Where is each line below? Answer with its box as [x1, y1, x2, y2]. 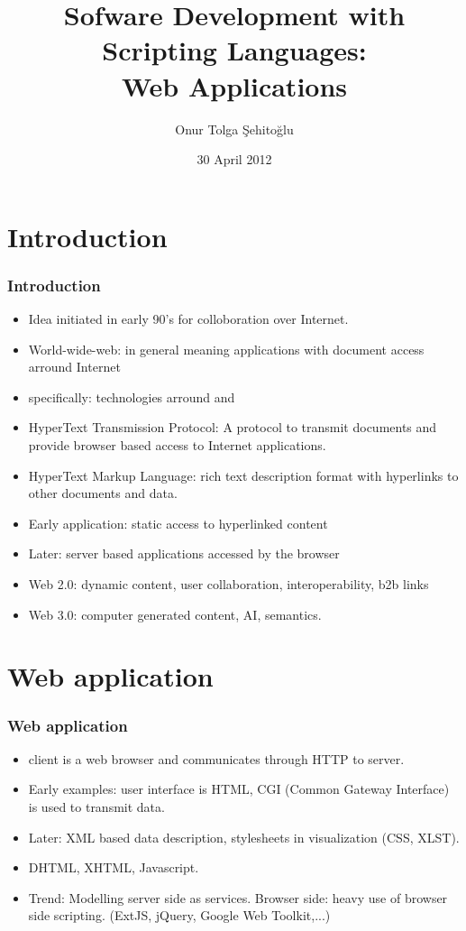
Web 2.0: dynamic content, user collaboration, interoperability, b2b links [28, 575, 429, 594]
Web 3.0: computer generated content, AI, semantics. [28, 604, 322, 623]
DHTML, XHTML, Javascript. [28, 858, 199, 877]
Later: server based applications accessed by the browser [28, 544, 340, 563]
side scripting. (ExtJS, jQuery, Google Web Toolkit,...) [28, 906, 331, 925]
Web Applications [121, 67, 348, 104]
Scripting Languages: [102, 32, 367, 69]
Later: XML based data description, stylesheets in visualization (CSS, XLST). [28, 827, 460, 846]
